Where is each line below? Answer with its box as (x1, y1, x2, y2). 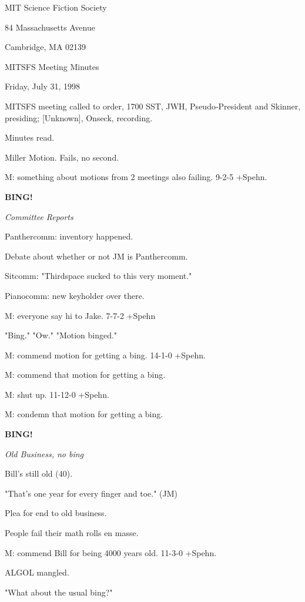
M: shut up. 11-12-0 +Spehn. (5, 388, 109, 400)
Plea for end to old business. (5, 507, 107, 519)
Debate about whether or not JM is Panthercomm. (5, 250, 188, 262)
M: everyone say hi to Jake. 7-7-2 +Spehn (5, 309, 156, 321)
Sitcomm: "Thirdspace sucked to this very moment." (5, 270, 192, 282)
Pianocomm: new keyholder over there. (5, 289, 145, 301)
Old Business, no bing (5, 447, 84, 460)
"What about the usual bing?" (5, 586, 113, 598)
